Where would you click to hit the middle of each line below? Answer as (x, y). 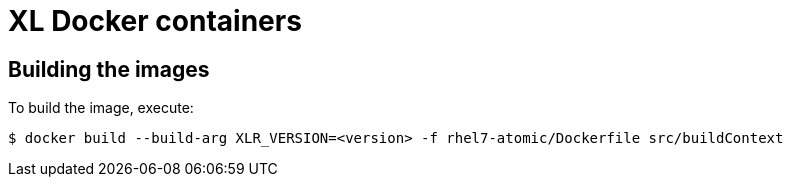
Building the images (109, 69)
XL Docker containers (155, 21)
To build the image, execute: (101, 108)
